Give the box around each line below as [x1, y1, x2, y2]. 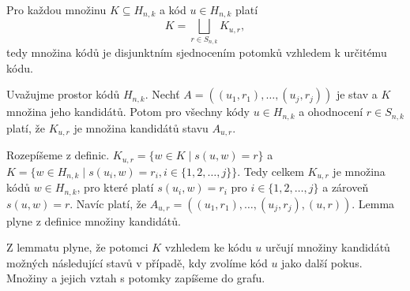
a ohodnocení [299, 103, 363, 120]
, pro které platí [77, 179, 154, 196]
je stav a [336, 86, 378, 103]
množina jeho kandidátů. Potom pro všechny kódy [6, 103, 250, 120]
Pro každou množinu [6, 2, 107, 17]
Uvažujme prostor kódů [6, 86, 120, 103]
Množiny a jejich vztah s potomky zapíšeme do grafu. [6, 270, 265, 286]
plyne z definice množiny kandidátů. [6, 212, 181, 229]
